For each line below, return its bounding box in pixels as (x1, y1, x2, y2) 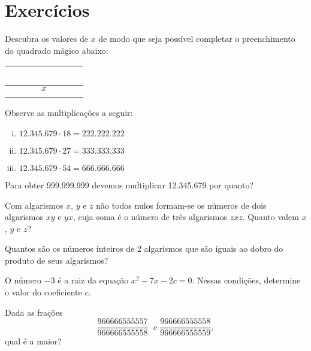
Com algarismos (5, 199, 64, 211)
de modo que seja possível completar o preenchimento (98, 32, 295, 45)
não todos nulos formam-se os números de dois (96, 199, 267, 211)
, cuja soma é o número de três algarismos (73, 210, 228, 223)
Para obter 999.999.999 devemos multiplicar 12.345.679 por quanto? (5, 178, 254, 191)
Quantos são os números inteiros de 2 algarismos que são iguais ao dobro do (5, 242, 283, 255)
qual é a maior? (5, 335, 62, 347)
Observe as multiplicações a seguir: (5, 106, 133, 119)
